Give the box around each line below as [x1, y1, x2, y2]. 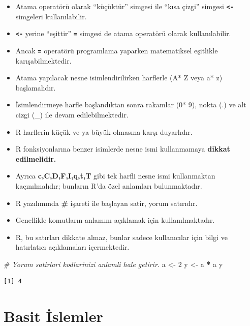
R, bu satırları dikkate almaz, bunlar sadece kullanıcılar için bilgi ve [15, 231, 228, 242]
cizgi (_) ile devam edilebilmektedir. [15, 109, 129, 120]
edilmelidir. [15, 153, 56, 164]
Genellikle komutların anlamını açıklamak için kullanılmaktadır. [15, 215, 215, 225]
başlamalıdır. [15, 82, 56, 93]
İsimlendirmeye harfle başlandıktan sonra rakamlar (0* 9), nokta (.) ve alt [15, 99, 246, 110]
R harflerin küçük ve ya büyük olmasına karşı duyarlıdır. [15, 126, 193, 137]
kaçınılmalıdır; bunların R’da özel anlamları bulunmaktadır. [15, 180, 202, 191]
